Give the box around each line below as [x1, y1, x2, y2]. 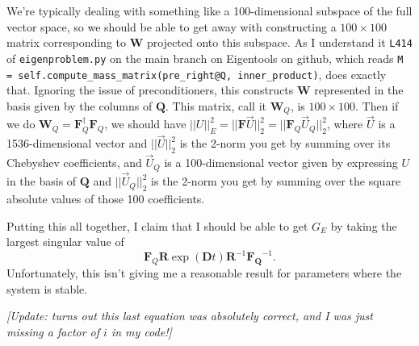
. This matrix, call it [166, 97, 267, 114]
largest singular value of [6, 233, 124, 250]
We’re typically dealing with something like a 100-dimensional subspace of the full [6, 2, 413, 19]
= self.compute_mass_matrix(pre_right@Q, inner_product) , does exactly [6, 65, 387, 82]
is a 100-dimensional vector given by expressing [164, 154, 398, 171]
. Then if [355, 97, 399, 114]
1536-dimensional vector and [6, 135, 148, 152]
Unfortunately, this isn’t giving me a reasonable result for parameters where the [6, 265, 402, 281]
